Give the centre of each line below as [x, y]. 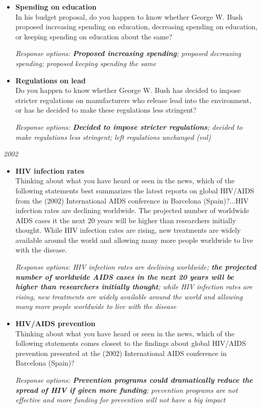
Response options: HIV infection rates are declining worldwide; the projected [136, 267]
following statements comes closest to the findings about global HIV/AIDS [130, 343]
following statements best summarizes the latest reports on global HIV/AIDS [135, 190]
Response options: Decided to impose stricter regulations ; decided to [129, 126]
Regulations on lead [50, 80]
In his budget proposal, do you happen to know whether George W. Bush [129, 16]
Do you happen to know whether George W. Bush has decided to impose [128, 90]
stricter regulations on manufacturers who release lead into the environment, [133, 100]
